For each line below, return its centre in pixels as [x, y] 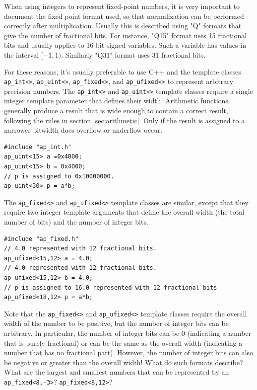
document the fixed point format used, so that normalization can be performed [124, 16]
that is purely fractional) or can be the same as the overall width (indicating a [123, 343]
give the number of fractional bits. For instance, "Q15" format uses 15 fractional [126, 35]
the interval [22, 54]
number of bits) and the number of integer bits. [76, 222]
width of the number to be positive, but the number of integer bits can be [116, 323]
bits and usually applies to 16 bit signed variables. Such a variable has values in [125, 45]
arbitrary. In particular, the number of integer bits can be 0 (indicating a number [128, 333]
